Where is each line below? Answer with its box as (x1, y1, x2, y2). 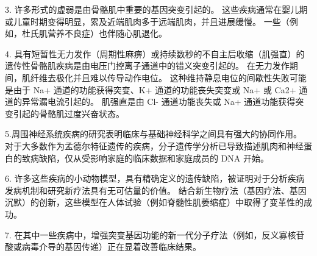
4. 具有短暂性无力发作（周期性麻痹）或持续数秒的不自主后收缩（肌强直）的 (5, 47, 305, 60)
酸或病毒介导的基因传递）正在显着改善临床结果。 (5, 240, 201, 253)
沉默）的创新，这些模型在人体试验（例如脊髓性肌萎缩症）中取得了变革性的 (5, 196, 304, 208)
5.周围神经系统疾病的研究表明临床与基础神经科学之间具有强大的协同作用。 (5, 127, 302, 140)
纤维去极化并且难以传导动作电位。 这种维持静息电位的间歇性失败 (30, 71, 290, 84)
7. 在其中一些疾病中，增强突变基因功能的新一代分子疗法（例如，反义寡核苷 (5, 228, 305, 241)
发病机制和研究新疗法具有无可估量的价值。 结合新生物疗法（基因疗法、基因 (5, 183, 307, 196)
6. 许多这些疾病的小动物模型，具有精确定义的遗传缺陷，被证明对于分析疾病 (5, 172, 305, 185)
